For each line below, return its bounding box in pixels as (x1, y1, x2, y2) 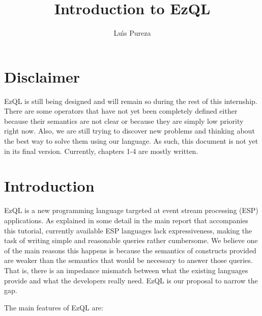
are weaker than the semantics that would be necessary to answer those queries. (4, 255, 253, 266)
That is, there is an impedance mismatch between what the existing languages (4, 265, 248, 275)
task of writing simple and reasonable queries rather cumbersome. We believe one (4, 235, 258, 246)
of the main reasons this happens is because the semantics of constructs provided (4, 245, 256, 255)
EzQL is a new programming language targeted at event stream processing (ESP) (4, 205, 258, 216)
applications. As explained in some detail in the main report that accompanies (4, 215, 248, 225)
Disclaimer (4, 66, 80, 87)
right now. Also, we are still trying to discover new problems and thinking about (4, 125, 255, 136)
